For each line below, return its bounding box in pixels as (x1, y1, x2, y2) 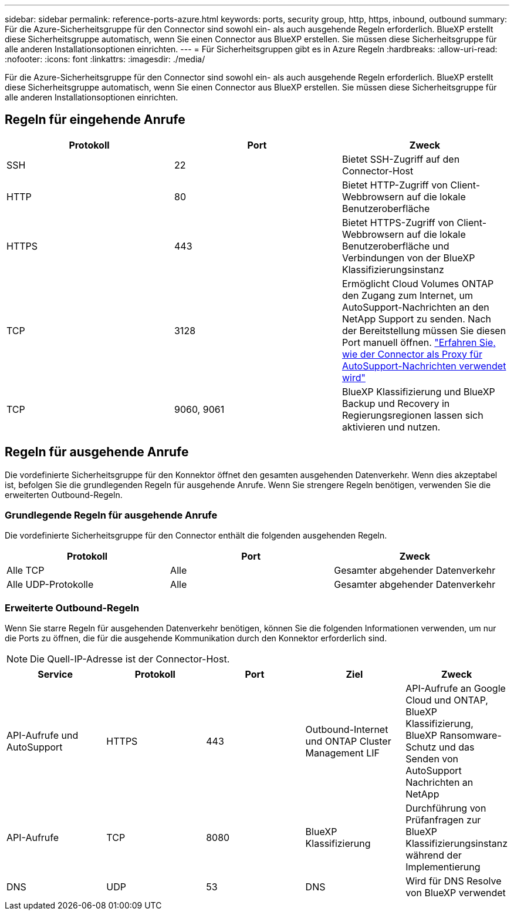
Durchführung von (405, 802, 486, 815)
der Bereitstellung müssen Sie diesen (341, 324, 506, 337)
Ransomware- (439, 729, 502, 742)
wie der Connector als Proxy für (341, 348, 482, 360)
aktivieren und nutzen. (341, 421, 441, 433)
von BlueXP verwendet (405, 887, 506, 899)
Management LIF (305, 747, 380, 759)
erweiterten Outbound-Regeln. (5, 489, 123, 500)
